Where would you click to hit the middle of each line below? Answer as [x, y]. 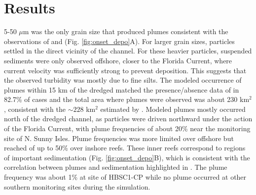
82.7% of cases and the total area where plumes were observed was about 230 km [127, 99]
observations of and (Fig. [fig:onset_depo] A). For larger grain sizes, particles [119, 41]
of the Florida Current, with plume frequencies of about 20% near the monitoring [127, 128]
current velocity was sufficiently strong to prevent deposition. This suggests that [125, 70]
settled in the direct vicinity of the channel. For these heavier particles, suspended [128, 51]
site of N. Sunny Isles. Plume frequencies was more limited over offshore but [119, 138]
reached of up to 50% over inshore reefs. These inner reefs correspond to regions [125, 148]
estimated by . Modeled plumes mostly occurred [173, 109]
